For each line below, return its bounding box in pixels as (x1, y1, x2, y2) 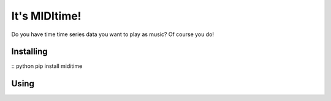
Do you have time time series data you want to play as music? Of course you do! (11, 31, 215, 38)
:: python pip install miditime (11, 62, 83, 70)
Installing (11, 47, 48, 57)
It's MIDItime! (11, 9, 82, 23)
